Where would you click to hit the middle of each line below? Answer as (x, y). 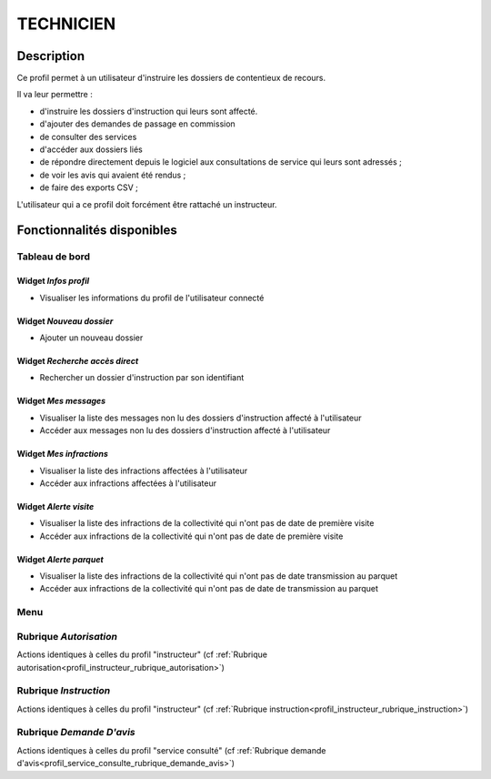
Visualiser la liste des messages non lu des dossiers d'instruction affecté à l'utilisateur (200, 418)
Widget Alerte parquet (60, 559)
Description (51, 56)
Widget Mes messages (61, 401)
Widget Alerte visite (55, 506)
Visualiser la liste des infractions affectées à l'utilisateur (144, 470)
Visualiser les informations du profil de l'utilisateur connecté (152, 298)
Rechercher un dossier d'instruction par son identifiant (142, 378)
